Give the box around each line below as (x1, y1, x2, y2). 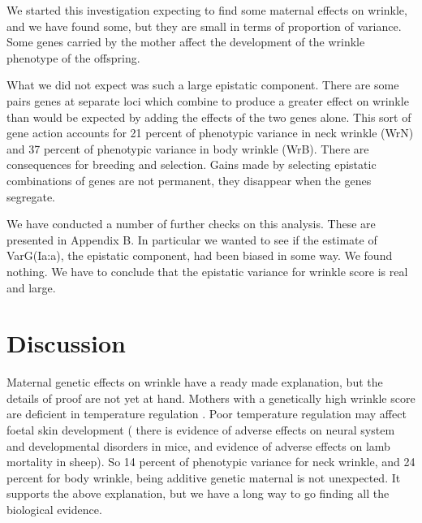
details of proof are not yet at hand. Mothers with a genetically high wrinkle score (6, 389, 416, 406)
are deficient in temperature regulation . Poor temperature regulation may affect (6, 405, 407, 422)
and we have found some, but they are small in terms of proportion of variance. (6, 17, 402, 34)
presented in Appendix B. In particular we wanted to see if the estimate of (6, 231, 377, 248)
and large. (6, 279, 56, 296)
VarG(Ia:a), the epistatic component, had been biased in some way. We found (6, 247, 393, 264)
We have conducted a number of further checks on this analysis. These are (6, 215, 376, 232)
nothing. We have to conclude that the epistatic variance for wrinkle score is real (6, 262, 408, 279)
